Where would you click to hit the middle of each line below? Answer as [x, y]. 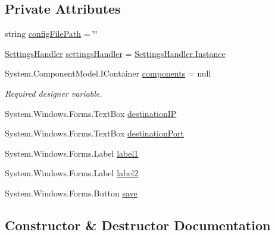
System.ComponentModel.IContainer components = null [108, 73]
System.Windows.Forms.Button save [71, 193]
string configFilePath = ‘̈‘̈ [51, 34]
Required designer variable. [54, 93]
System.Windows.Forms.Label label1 [72, 153]
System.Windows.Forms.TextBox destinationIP [91, 113]
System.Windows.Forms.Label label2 [72, 173]
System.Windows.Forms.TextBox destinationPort [94, 133]
